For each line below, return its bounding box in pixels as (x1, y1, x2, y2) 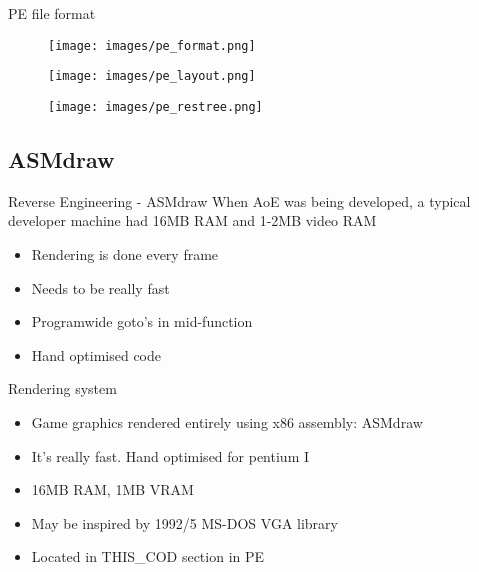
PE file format (8, 3, 96, 23)
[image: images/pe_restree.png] (48, 99, 263, 114)
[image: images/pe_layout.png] (48, 69, 256, 84)
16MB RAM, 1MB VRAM (31, 479, 194, 500)
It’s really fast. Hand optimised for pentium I (31, 445, 310, 466)
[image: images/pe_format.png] (48, 38, 256, 53)
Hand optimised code (31, 344, 161, 365)
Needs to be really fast (31, 277, 170, 298)
